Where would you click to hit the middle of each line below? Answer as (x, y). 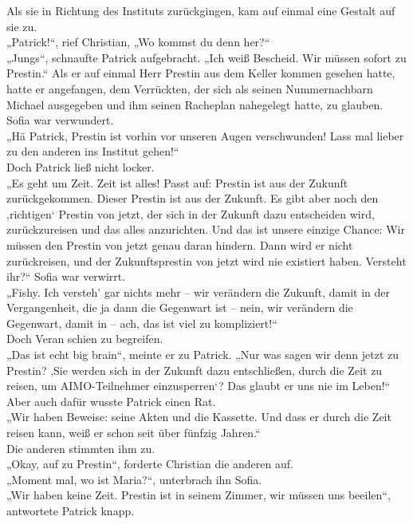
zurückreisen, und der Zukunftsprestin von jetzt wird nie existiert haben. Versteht (206, 260)
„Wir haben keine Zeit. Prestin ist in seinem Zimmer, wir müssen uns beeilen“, (199, 495)
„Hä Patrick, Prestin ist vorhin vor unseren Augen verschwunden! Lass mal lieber (205, 135)
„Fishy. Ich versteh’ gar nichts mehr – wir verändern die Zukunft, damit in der (198, 292)
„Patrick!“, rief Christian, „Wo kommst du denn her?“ (138, 42)
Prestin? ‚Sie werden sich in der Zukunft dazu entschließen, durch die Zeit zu (195, 370)
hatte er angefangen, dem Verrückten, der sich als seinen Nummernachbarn (190, 88)
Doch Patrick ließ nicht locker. (81, 166)
